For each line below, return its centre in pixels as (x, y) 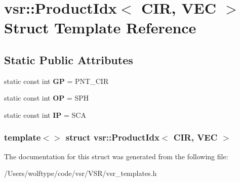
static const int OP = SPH (47, 98)
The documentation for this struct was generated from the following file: (116, 156)
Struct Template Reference (100, 28)
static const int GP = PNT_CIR (56, 81)
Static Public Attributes (69, 59)
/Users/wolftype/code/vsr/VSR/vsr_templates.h (81, 173)
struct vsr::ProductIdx (112, 137)
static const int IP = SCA (45, 115)
